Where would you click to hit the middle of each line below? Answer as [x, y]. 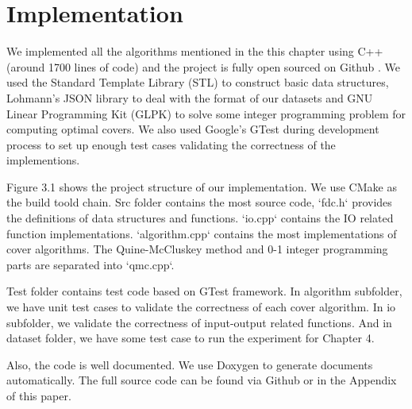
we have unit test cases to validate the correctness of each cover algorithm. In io [201, 307]
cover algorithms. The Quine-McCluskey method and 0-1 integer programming [197, 249]
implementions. [43, 160]
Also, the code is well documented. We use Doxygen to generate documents [190, 364]
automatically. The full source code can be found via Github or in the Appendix [202, 380]
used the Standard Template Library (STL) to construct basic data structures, [198, 82]
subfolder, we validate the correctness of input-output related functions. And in [199, 322]
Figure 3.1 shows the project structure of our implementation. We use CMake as [202, 186]
